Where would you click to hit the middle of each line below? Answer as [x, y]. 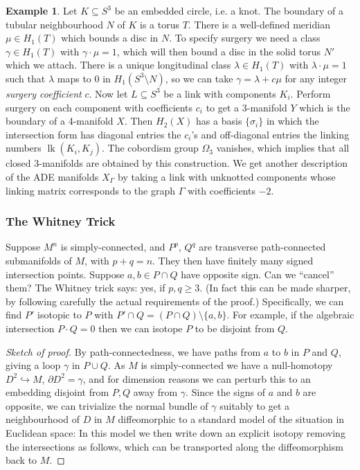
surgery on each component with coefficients [99, 107]
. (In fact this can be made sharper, [275, 288]
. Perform [310, 93]
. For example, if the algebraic [290, 315]
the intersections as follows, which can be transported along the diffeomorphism [174, 446]
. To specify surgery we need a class [245, 38]
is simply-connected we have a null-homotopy [237, 365]
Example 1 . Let [42, 10]
